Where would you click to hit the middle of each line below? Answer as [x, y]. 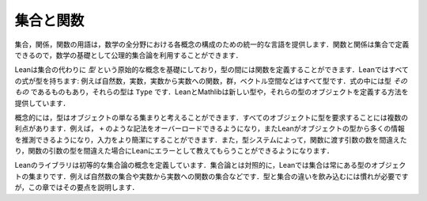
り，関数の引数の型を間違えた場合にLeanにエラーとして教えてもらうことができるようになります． [174, 151]
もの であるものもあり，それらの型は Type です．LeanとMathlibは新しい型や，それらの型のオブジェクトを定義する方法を [212, 92]
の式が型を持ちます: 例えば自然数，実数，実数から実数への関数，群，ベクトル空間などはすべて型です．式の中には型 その [211, 81]
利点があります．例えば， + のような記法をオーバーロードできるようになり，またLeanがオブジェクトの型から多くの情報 [210, 129]
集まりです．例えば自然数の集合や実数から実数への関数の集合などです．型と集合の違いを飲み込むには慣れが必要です [218, 176]
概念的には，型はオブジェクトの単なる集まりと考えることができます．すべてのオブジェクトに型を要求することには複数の [212, 117]
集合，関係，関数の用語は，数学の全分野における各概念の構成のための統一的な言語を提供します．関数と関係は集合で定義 [212, 44]
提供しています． [42, 103]
